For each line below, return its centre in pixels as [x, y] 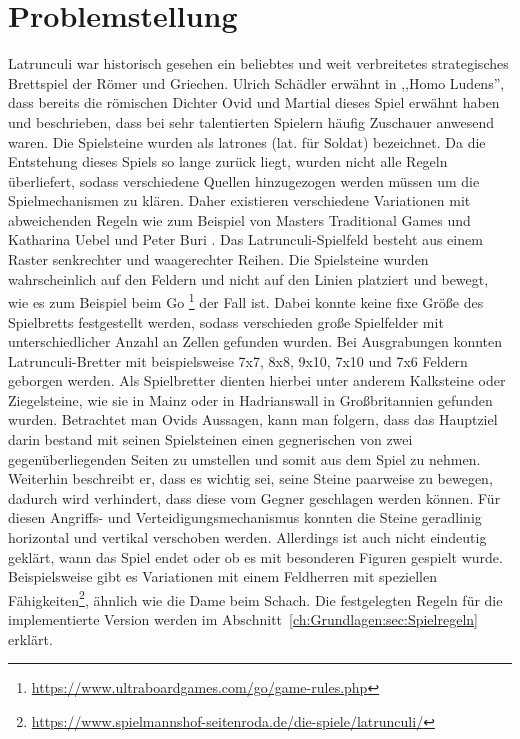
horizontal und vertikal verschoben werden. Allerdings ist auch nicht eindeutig [247, 537]
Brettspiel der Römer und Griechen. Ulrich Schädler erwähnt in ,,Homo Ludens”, [256, 82]
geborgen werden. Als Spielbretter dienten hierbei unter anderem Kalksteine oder [257, 380]
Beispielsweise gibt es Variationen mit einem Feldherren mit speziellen [223, 576]
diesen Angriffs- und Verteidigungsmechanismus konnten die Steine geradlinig [245, 517]
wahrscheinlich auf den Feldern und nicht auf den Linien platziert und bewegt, [248, 278]
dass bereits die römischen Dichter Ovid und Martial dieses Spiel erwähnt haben [254, 102]
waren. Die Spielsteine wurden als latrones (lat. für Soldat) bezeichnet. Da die [247, 141]
